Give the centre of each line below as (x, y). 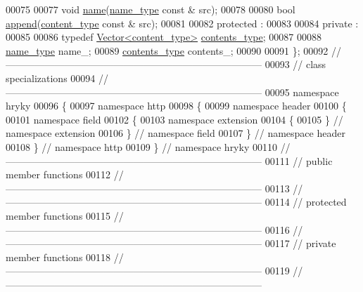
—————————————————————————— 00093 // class (166, 64)
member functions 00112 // (65, 174)
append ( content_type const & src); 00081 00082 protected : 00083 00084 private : (182, 23)
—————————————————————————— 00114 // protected (176, 202)
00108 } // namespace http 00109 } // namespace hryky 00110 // (148, 146)
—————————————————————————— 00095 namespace (172, 92)
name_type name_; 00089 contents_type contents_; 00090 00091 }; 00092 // (173, 50)
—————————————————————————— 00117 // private (171, 243)
